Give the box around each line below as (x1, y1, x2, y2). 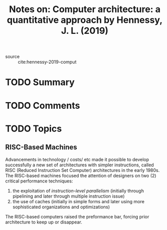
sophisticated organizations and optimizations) (12, 204, 110, 210)
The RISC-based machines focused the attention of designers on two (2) (5, 172, 156, 178)
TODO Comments (5, 100, 80, 111)
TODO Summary (5, 77, 75, 88)
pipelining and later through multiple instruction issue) (12, 193, 125, 199)
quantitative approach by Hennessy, (7, 14, 163, 26)
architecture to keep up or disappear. (5, 219, 82, 225)
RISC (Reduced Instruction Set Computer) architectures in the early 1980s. (5, 167, 160, 173)
